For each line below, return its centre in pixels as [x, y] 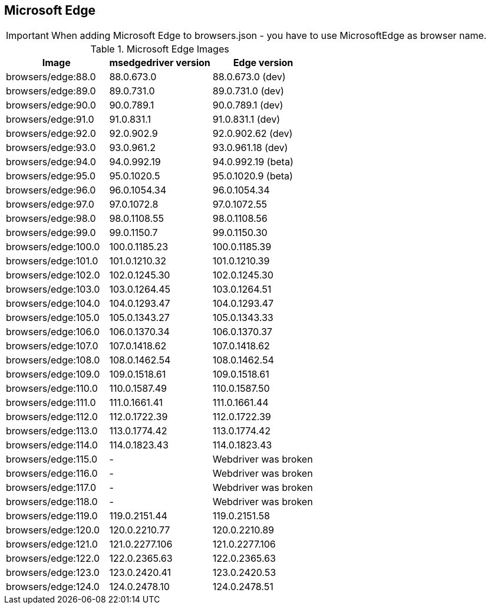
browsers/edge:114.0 [52, 445]
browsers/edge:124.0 [53, 587]
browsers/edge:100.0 [53, 247]
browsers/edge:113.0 [52, 431]
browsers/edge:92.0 [51, 134]
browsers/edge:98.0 [51, 219]
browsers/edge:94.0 [51, 162]
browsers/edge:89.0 [51, 91]
